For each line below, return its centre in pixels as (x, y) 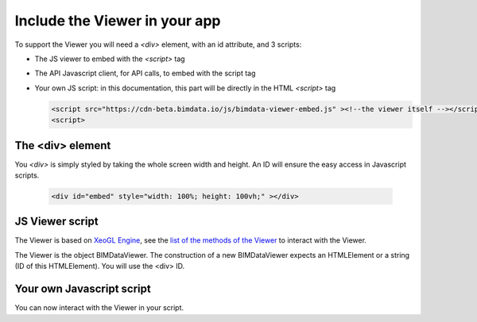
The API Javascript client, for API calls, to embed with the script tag (145, 73)
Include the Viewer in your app (118, 21)
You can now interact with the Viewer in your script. (99, 308)
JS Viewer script (56, 222)
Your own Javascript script (83, 289)
